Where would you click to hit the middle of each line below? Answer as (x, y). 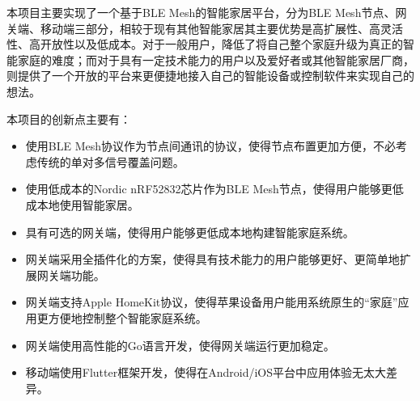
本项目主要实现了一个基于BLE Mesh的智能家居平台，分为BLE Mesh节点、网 (207, 12)
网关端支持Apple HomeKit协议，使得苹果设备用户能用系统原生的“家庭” (212, 302)
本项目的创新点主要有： (69, 118)
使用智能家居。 (99, 204)
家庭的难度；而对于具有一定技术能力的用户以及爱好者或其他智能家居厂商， (216, 59)
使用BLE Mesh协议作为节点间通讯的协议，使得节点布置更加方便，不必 (211, 146)
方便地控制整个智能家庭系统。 (127, 317)
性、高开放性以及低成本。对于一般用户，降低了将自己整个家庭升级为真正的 (205, 44)
